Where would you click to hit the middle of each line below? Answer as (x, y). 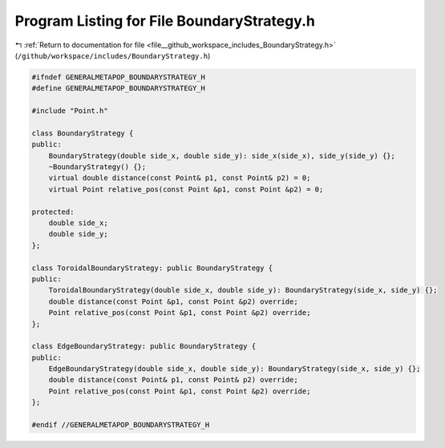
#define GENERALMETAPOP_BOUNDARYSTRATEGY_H (119, 89)
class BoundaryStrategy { (83, 133)
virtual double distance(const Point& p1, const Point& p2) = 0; (180, 178)
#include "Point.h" (70, 111)
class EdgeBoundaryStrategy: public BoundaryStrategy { (144, 346)
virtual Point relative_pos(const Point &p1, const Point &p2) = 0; (186, 189)
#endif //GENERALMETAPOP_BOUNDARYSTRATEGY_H (121, 425)
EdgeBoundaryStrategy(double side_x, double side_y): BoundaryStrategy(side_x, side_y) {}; (235, 369)
